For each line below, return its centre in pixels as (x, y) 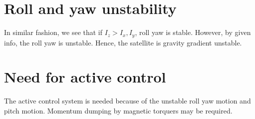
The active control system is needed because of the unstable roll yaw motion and (127, 101)
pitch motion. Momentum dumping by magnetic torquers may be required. (118, 110)
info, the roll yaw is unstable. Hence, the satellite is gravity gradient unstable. (123, 42)
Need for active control (85, 77)
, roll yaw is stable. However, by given (193, 32)
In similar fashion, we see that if (53, 32)
